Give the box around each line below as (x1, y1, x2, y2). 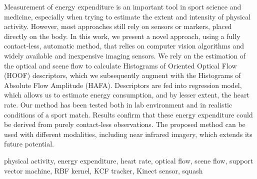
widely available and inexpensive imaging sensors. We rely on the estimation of (4, 50, 246, 60)
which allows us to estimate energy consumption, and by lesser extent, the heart (4, 89, 249, 100)
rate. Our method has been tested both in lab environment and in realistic (4, 99, 232, 109)
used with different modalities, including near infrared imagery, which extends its (4, 128, 252, 139)
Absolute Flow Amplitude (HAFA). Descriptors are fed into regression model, (4, 79, 242, 90)
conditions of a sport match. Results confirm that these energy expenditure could (4, 109, 253, 119)
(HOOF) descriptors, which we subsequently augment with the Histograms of (4, 70, 241, 80)
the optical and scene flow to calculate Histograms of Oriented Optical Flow (4, 60, 237, 70)
